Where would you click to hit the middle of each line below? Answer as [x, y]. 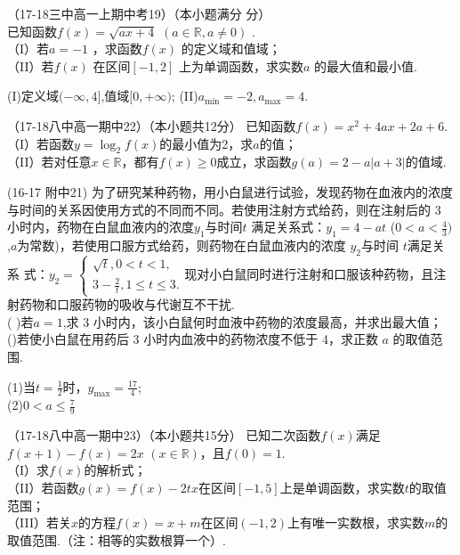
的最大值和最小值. [366, 65]
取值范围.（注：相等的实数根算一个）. [117, 539]
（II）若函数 [43, 487]
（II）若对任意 [49, 162]
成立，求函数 [254, 162]
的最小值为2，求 [206, 143]
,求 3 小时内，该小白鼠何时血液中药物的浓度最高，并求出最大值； [252, 321]
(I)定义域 [33, 96]
